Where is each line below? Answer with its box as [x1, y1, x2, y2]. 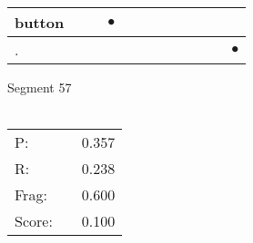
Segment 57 [7, 78, 72, 96]
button [15, 12, 65, 33]
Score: [15, 210, 53, 232]
